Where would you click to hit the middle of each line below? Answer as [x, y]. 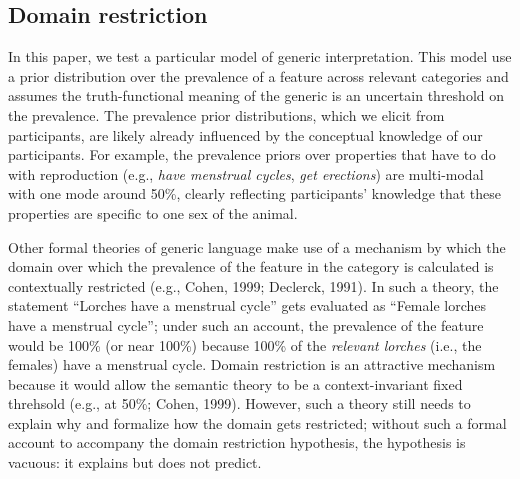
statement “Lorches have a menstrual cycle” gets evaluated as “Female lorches [247, 305]
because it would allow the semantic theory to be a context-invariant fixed [235, 383]
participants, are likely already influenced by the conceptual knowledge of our [245, 134]
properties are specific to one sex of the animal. [153, 212]
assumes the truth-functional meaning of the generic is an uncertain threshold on [256, 95]
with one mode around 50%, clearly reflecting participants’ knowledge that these [255, 193]
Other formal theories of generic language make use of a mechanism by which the [257, 246]
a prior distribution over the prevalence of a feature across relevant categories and [258, 75]
